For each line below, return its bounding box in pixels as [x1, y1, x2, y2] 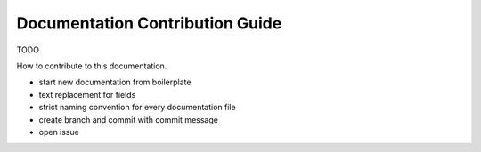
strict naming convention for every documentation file [38, 102, 236, 113]
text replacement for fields [38, 89, 136, 100]
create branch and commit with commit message [38, 114, 218, 124]
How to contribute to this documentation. [16, 60, 167, 71]
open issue [38, 126, 79, 137]
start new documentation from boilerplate [38, 76, 192, 88]
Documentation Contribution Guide [16, 13, 282, 33]
